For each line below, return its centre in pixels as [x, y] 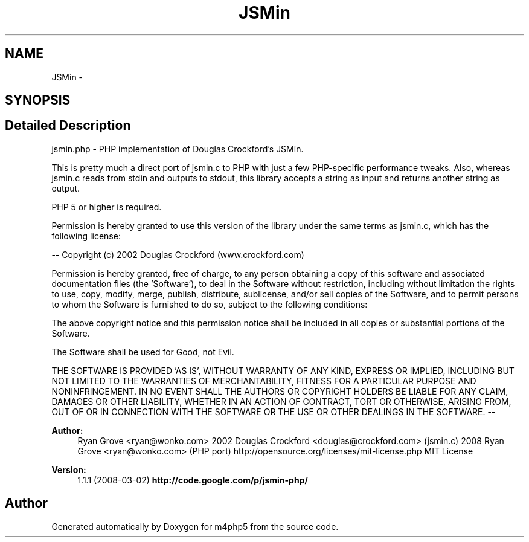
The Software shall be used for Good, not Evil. [143, 352]
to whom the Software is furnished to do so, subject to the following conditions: [210, 304]
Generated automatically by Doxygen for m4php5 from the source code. [195, 526]
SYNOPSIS [38, 100]
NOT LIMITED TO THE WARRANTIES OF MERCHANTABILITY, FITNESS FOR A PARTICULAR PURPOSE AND [264, 381]
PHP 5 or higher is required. [107, 207]
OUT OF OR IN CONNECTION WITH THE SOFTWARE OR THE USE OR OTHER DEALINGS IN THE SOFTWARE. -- [274, 411]
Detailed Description [68, 126]
